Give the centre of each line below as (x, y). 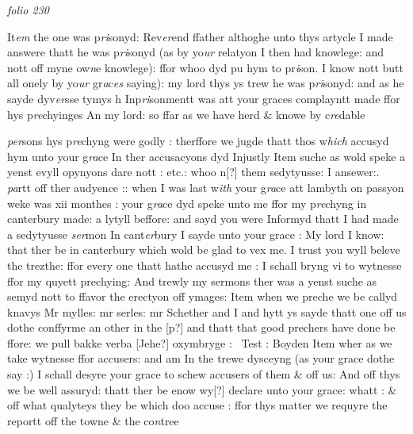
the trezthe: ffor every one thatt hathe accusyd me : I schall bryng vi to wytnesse (205, 265)
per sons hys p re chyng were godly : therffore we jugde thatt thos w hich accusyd (198, 141)
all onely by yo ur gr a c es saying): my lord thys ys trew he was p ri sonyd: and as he (206, 83)
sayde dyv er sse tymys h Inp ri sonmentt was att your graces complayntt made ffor (204, 98)
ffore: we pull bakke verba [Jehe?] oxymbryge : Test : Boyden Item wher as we (200, 342)
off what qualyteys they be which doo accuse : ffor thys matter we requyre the (197, 405)
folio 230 (28, 10)
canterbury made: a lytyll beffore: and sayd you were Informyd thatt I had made (203, 219)
